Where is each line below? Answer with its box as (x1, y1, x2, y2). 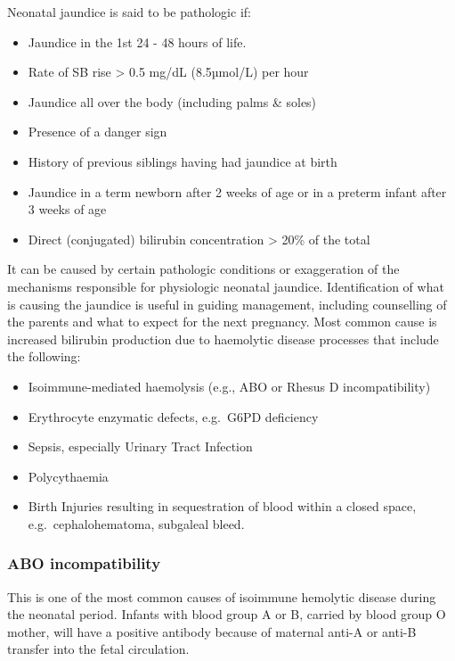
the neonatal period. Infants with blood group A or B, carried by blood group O (7, 605, 446, 624)
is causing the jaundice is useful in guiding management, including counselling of (7, 294, 447, 313)
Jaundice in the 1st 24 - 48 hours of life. (28, 32, 247, 51)
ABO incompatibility (7, 552, 161, 574)
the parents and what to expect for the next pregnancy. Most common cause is (7, 312, 437, 331)
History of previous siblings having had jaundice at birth (28, 152, 337, 170)
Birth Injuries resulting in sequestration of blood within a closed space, (28, 497, 417, 516)
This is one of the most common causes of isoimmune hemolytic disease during (7, 587, 436, 606)
